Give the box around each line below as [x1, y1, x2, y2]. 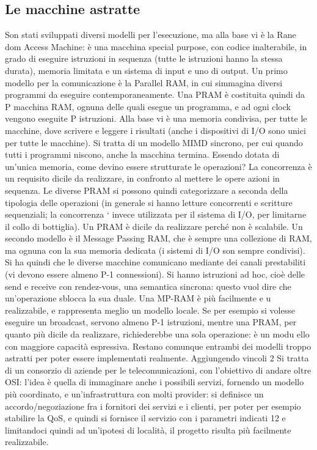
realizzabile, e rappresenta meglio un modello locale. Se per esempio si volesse [5, 303, 295, 316]
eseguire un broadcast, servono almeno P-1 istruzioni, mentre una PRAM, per [5, 315, 297, 328]
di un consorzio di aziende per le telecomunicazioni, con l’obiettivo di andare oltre [5, 363, 312, 376]
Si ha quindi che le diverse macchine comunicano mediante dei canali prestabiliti [5, 256, 306, 268]
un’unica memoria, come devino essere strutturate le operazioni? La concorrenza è [5, 160, 312, 172]
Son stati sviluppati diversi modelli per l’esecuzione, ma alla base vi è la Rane [5, 28, 296, 41]
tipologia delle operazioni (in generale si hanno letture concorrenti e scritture [5, 196, 293, 208]
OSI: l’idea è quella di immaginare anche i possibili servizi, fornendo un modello [5, 375, 304, 388]
